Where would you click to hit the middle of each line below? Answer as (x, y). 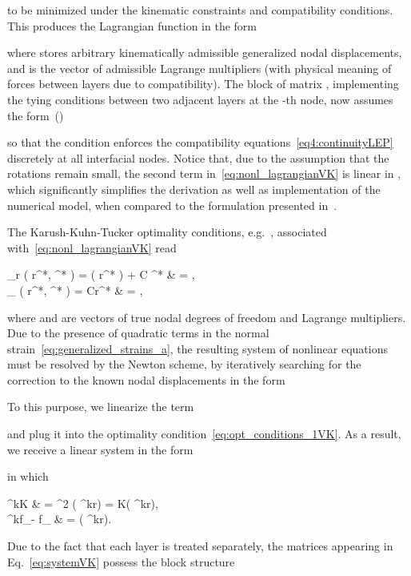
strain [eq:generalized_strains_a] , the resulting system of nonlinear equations (198, 348)
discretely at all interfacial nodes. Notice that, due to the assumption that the (198, 157)
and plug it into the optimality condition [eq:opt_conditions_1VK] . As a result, (204, 434)
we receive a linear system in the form (100, 449)
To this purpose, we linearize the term (101, 407)
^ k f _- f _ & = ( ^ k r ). (60, 519)
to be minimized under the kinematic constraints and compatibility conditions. (200, 10)
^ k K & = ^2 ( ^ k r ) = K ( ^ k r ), (83, 503)
